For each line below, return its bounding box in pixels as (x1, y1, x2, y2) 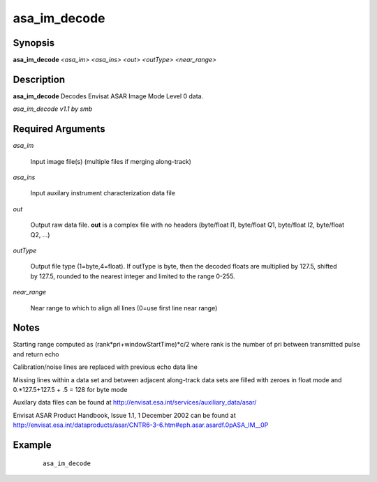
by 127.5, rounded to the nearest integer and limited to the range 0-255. (30, 272, 235, 280)
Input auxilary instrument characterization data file (30, 189, 176, 197)
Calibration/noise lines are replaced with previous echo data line (13, 363, 198, 371)
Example (13, 439, 52, 451)
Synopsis (13, 37, 55, 49)
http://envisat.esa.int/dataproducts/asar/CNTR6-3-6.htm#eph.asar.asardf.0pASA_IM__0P (13, 421, 269, 429)
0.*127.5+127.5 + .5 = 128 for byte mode (13, 386, 128, 394)
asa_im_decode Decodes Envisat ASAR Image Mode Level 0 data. (13, 91, 204, 100)
